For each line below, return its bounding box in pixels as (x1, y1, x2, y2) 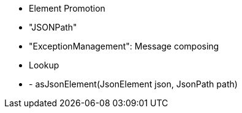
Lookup (29, 60, 59, 70)
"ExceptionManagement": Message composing (29, 41, 219, 51)
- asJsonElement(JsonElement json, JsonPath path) (29, 79, 238, 89)
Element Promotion (29, 3, 105, 13)
